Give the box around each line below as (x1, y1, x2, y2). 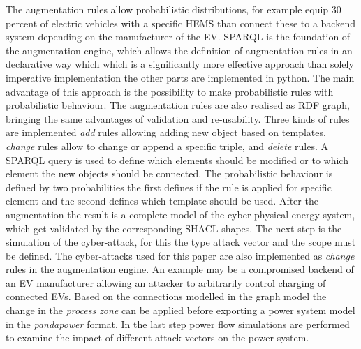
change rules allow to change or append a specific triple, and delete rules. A (6, 138, 329, 153)
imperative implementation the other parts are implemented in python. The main (6, 70, 355, 84)
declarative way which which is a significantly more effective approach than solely (6, 57, 354, 71)
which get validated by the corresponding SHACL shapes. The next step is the (6, 221, 342, 235)
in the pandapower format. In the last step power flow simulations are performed (6, 316, 350, 331)
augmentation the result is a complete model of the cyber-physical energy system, (6, 207, 355, 221)
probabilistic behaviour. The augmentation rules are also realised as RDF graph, (6, 98, 350, 112)
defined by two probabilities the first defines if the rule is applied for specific (6, 179, 332, 194)
